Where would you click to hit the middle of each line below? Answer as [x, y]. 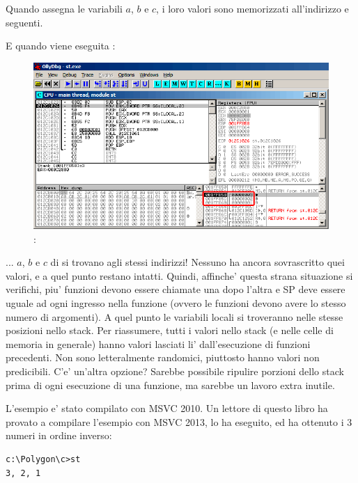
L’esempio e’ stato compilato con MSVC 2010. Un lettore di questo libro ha [167, 408]
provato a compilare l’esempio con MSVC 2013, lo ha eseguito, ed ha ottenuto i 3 [179, 421]
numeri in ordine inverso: [59, 435]
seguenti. [24, 22]
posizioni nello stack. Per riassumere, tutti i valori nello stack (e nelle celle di [170, 330]
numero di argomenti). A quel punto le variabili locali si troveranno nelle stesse [174, 316]
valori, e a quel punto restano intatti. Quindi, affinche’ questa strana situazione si [179, 275]
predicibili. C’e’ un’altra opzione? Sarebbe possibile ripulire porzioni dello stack [175, 371]
